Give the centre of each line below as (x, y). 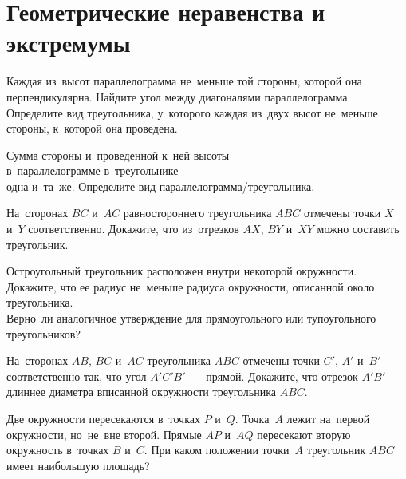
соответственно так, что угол (77, 376)
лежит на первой (328, 418)
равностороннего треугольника (197, 213)
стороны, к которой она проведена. (92, 128)
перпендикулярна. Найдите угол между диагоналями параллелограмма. (179, 96)
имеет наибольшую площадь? (78, 465)
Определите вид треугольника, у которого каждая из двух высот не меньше (192, 112)
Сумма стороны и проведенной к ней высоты (118, 154)
